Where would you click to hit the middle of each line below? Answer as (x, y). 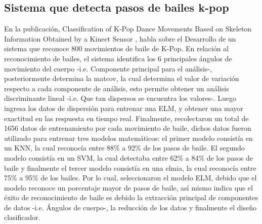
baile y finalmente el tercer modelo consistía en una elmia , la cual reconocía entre (130, 167)
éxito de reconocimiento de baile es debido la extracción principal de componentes (131, 197)
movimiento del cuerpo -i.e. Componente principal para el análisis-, (108, 68)
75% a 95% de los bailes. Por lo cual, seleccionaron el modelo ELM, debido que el (130, 178)
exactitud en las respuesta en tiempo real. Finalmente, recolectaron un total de (126, 118)
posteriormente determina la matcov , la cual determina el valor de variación (122, 78)
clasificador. (22, 217)
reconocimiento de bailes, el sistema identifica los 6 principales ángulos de (118, 58)
